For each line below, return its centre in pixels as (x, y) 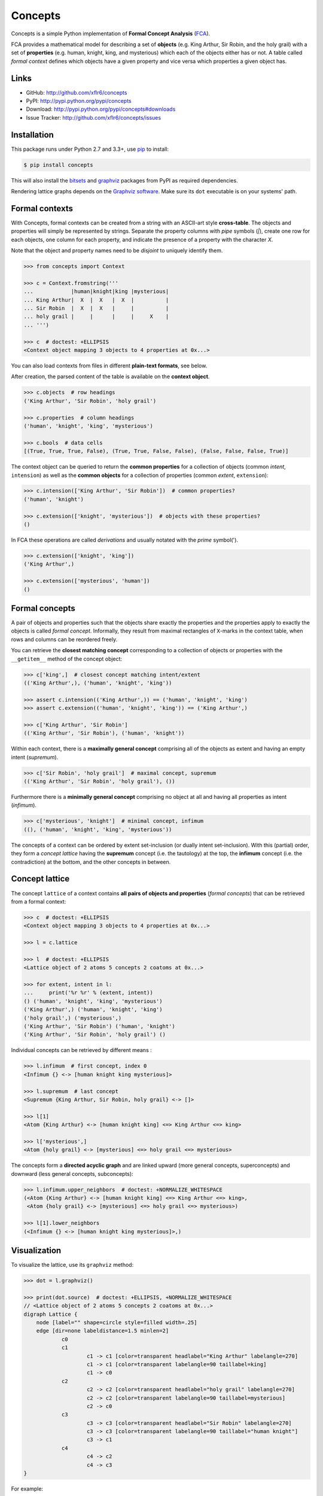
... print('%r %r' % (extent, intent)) (89, 993)
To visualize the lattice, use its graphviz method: (72, 1265)
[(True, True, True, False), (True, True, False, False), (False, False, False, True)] (156, 451)
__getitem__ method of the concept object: (67, 659)
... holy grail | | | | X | (96, 317)
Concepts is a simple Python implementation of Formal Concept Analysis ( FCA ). (111, 34)
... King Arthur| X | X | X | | (96, 300)
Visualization (36, 1250)
